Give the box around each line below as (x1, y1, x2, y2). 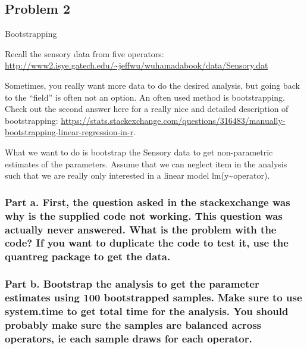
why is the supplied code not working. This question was (5, 208, 283, 223)
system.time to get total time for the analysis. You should (5, 304, 289, 319)
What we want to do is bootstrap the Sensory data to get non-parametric (5, 145, 273, 158)
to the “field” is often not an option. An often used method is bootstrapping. (5, 91, 285, 103)
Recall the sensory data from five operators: (5, 47, 164, 60)
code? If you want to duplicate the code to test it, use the (5, 235, 289, 250)
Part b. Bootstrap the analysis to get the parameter (5, 276, 259, 291)
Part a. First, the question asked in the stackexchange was (5, 194, 290, 209)
